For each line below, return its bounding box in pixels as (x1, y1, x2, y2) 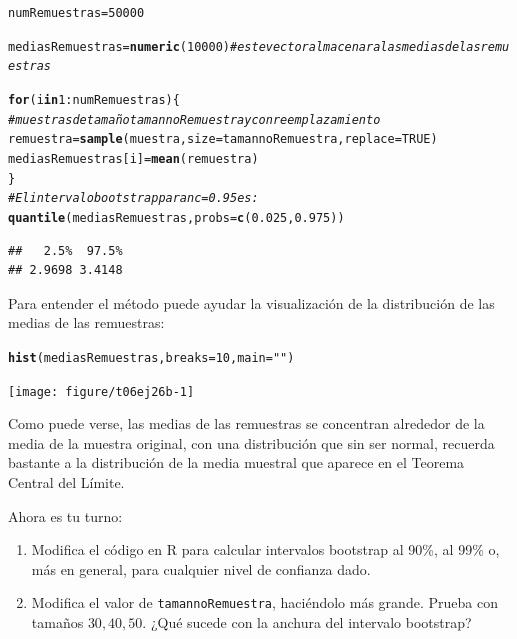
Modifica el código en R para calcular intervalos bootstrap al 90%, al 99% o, (31, 539, 500, 560)
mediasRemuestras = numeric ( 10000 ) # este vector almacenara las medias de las (8, 39, 481, 54)
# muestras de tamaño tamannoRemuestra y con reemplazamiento (8, 112, 381, 127)
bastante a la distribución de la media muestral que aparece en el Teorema (8, 452, 465, 473)
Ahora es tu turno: (8, 505, 123, 526)
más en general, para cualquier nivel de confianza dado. (31, 558, 371, 579)
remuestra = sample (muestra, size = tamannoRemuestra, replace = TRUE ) (8, 132, 438, 147)
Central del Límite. (8, 472, 125, 493)
